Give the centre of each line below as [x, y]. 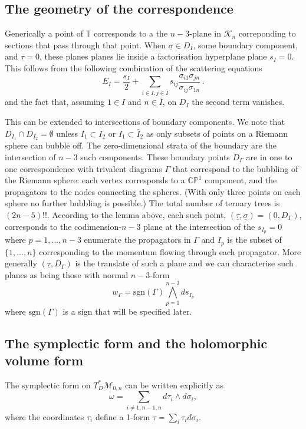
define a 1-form [123, 416]
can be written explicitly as [174, 385]
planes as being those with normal [67, 275]
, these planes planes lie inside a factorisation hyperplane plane [153, 56]
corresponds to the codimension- [63, 226]
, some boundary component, [245, 44]
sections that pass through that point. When [85, 44]
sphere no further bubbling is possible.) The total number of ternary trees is [142, 203]
